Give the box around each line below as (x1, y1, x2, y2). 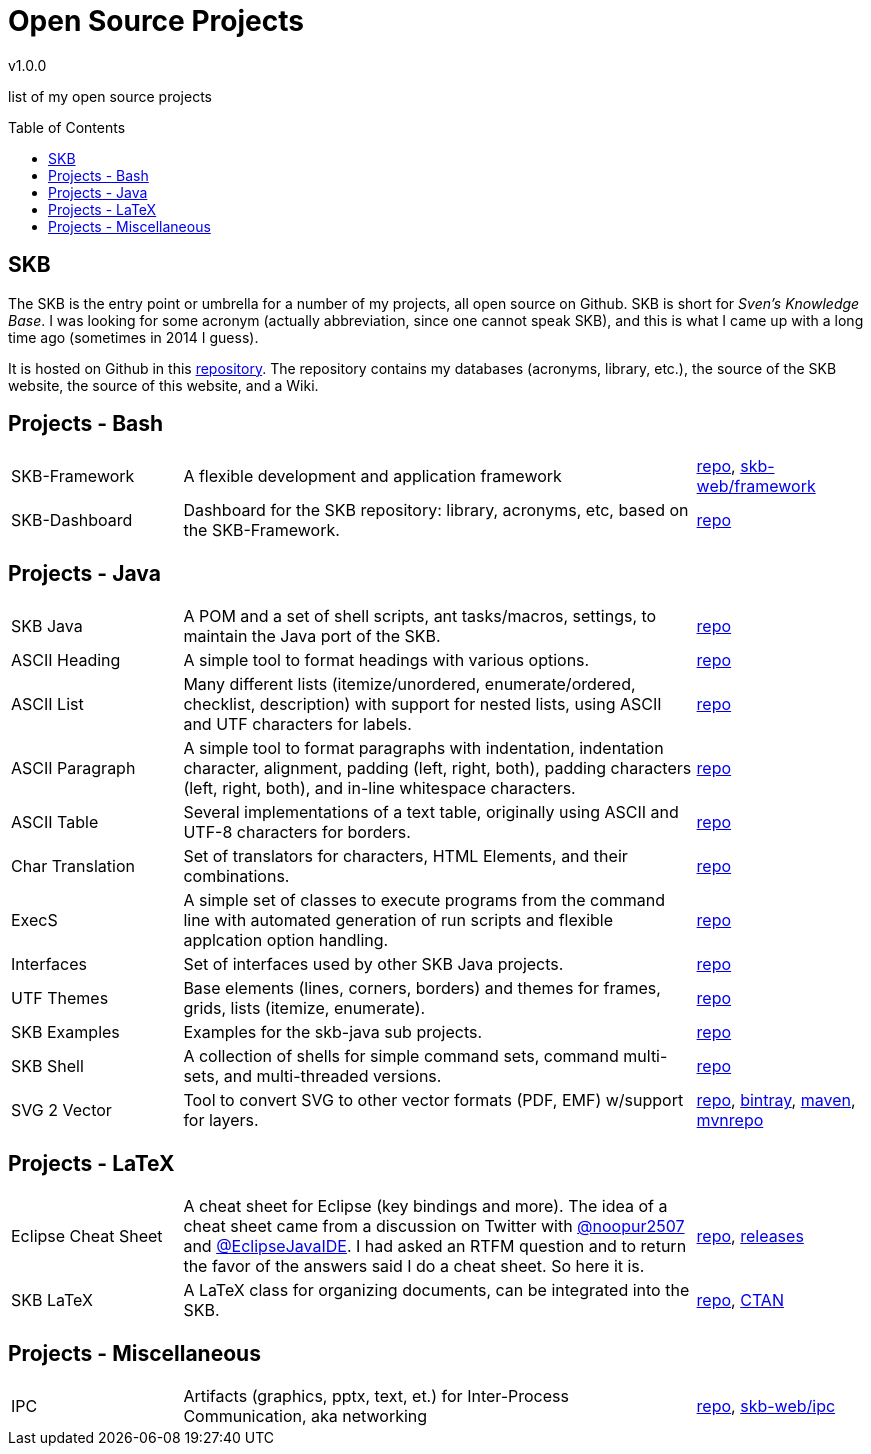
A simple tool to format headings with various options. (183, 650, 590, 671)
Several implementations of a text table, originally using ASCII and (183, 802, 679, 823)
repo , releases (696, 1226, 804, 1247)
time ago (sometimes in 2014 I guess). (8, 328, 259, 346)
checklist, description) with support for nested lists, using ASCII (183, 694, 662, 715)
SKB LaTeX (11, 1290, 93, 1311)
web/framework (696, 476, 816, 497)
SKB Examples (11, 1022, 120, 1043)
